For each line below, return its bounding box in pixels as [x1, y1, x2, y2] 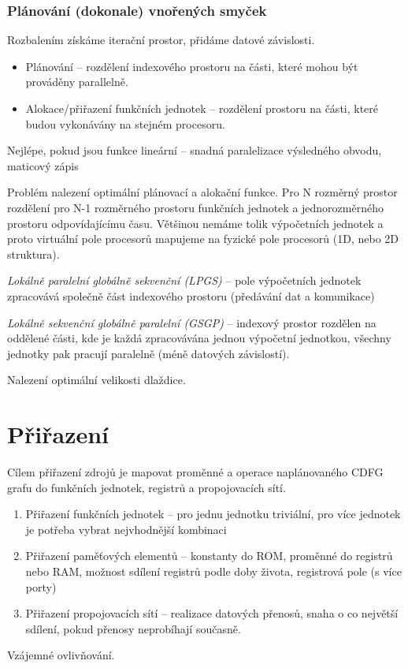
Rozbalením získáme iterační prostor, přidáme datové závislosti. [7, 32, 315, 48]
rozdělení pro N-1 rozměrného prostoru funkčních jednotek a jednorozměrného [7, 199, 384, 215]
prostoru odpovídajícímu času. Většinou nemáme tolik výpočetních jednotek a [7, 215, 384, 231]
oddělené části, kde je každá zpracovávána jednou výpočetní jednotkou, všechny [7, 330, 391, 346]
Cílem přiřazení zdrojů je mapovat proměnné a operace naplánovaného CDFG [7, 464, 384, 480]
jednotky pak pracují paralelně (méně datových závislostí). [7, 345, 290, 361]
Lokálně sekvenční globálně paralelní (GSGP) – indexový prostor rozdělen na [7, 314, 376, 330]
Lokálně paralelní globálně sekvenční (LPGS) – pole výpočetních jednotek [7, 272, 362, 289]
